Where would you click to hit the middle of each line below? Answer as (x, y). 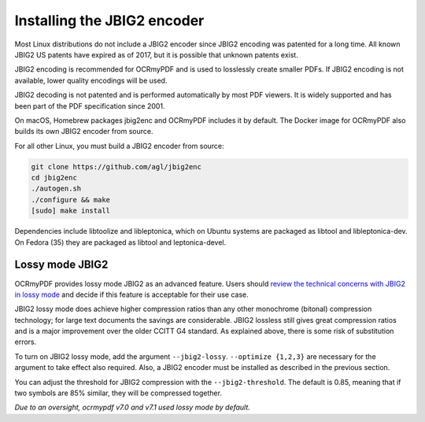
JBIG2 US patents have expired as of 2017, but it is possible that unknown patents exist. (156, 54)
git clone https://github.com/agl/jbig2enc (116, 167)
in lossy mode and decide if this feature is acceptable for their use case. (131, 294)
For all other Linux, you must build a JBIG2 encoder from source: (119, 146)
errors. (26, 342)
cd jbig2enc (54, 178)
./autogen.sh (56, 189)
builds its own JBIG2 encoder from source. (84, 131)
